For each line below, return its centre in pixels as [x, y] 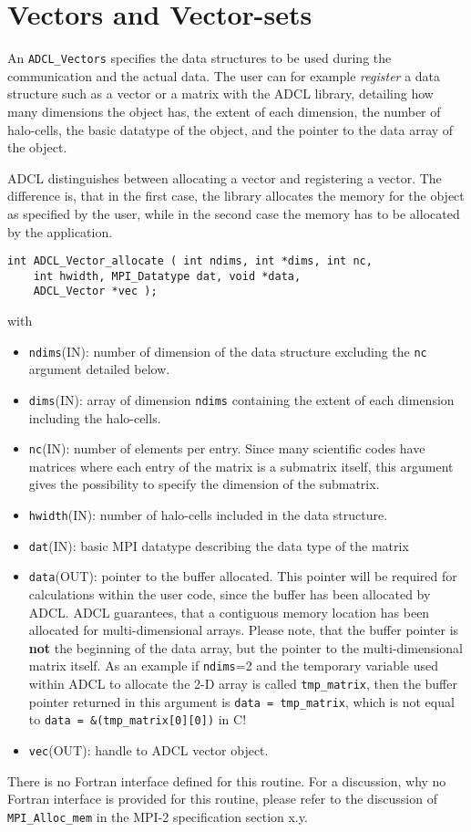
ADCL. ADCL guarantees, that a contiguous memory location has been [229, 612]
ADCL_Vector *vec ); [95, 291]
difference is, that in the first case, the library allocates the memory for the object [236, 196]
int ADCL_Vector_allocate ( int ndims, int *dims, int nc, [190, 261]
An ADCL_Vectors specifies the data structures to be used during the [200, 58]
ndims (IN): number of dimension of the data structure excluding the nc [228, 351]
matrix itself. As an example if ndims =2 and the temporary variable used [233, 666]
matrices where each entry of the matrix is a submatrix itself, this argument [241, 466]
